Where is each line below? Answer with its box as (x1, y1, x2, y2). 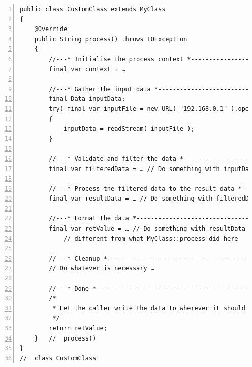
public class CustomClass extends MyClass (20, 6, 166, 13)
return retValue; (49, 325, 107, 332)
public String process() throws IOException (34, 35, 187, 43)
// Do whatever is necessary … (49, 265, 154, 272)
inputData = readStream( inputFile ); (63, 125, 195, 133)
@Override (34, 25, 68, 33)
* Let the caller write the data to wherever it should (52, 304, 245, 312)
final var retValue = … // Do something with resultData (49, 225, 245, 233)
